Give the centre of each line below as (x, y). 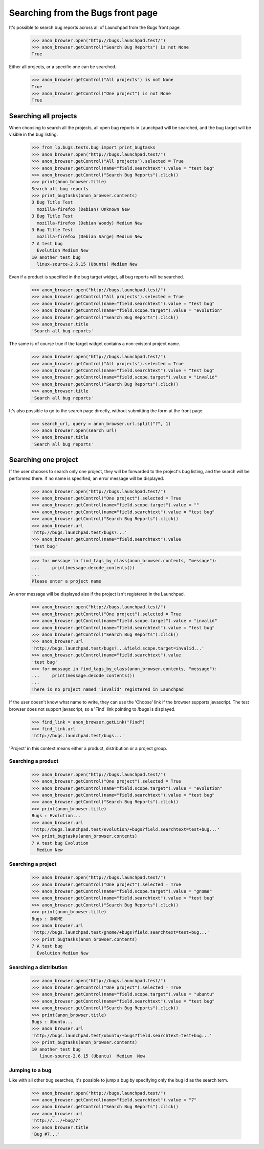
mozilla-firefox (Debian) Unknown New (83, 209)
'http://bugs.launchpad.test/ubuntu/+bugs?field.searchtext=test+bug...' (122, 1035)
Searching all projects (43, 116)
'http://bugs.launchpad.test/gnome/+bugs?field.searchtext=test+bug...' (121, 932)
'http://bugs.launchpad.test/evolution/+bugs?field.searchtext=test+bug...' (126, 829)
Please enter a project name (66, 581)
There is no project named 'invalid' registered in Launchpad (108, 689)
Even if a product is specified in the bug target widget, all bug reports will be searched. (97, 276)
